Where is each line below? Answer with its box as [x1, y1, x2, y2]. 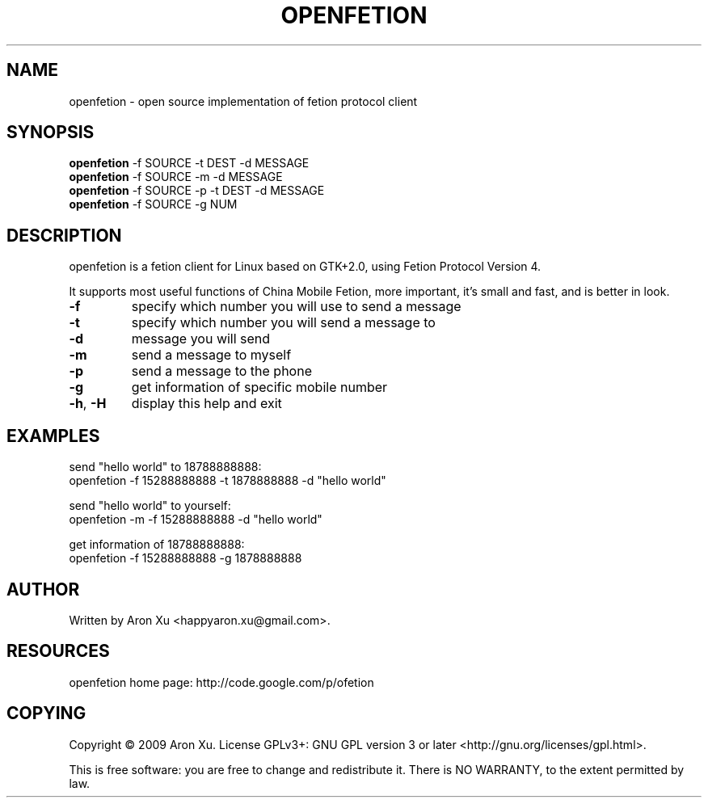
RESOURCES [6, 641, 110, 662]
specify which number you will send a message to [131, 314, 436, 331]
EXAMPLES [6, 425, 100, 446]
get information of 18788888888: [69, 537, 245, 552]
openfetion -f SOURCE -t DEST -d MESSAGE [69, 156, 310, 170]
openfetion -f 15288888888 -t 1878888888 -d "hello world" [69, 474, 386, 488]
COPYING [6, 703, 86, 724]
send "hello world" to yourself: [69, 499, 231, 513]
